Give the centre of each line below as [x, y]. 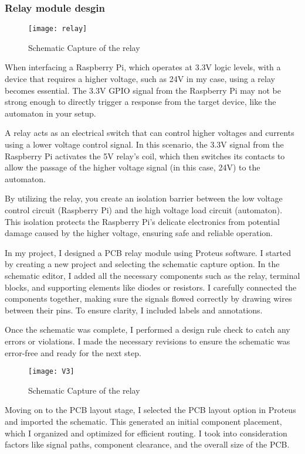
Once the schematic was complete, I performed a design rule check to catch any [148, 330]
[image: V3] [51, 372]
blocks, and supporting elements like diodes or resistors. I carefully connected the [151, 287]
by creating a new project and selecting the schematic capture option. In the [142, 264]
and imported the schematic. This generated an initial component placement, [143, 421]
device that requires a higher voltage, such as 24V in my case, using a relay [140, 79]
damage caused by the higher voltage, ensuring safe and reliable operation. [139, 233]
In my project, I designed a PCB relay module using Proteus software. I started [148, 252]
